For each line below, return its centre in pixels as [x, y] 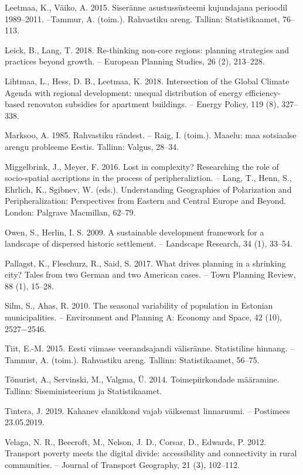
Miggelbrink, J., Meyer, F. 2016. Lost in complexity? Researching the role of [142, 166]
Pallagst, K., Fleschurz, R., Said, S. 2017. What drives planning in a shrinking [145, 263]
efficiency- [263, 92]
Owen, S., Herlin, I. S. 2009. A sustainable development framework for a [135, 232]
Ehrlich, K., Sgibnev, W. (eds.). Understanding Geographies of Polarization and [148, 189]
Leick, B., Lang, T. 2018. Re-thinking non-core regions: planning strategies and [147, 49]
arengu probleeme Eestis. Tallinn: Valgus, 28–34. [92, 146]
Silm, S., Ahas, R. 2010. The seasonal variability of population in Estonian [139, 305]
